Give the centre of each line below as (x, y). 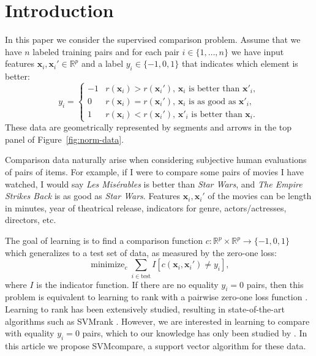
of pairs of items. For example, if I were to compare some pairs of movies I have (154, 172)
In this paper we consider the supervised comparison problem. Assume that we (153, 40)
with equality (30, 333)
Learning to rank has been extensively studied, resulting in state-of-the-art (145, 309)
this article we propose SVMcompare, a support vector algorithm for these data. (156, 345)
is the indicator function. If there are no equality (127, 284)
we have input (258, 51)
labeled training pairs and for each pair (106, 51)
